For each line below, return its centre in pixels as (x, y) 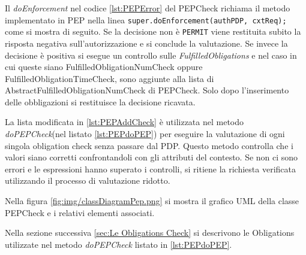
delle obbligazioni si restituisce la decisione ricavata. (100, 101)
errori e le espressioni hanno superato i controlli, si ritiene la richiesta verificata (150, 169)
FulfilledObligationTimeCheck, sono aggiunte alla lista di (109, 78)
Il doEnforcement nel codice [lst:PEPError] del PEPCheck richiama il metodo (148, 8)
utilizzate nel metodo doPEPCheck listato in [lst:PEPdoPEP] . (118, 244)
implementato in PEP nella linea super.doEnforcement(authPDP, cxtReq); (146, 19)
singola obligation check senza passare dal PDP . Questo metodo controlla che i (149, 145)
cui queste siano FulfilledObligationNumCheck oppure (104, 67)
